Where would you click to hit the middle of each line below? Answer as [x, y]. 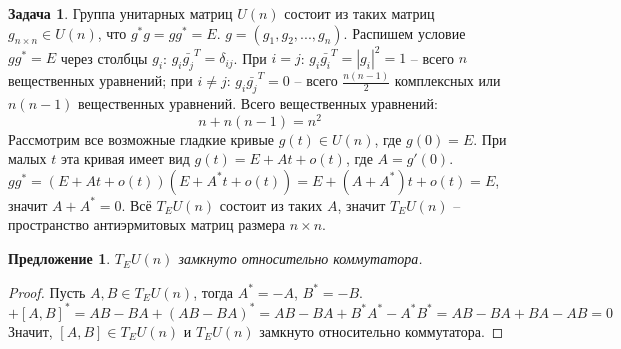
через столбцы [104, 57]
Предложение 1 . [59, 258]
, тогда [213, 291]
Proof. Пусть [47, 291]
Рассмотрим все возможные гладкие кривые [141, 138]
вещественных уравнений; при [100, 80]
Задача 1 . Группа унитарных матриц [120, 13]
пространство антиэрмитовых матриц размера [147, 224]
